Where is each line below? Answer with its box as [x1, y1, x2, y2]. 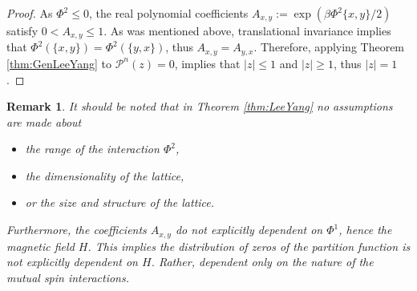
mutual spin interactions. [6, 269, 129, 285]
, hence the [338, 221, 392, 238]
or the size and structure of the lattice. [25, 194, 215, 211]
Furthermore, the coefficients [6, 221, 147, 238]
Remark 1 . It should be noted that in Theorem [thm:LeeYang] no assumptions [6, 98, 393, 115]
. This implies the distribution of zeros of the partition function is [87, 237, 411, 254]
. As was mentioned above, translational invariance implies [103, 22, 391, 38]
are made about [6, 113, 82, 130]
